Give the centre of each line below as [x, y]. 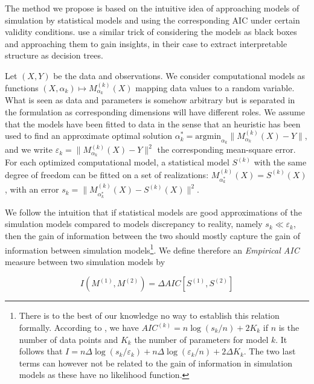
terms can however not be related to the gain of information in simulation [155, 363]
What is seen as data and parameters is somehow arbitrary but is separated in [150, 100]
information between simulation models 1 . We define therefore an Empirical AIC [152, 249]
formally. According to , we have [79, 328]
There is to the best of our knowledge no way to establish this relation [149, 315]
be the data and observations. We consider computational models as [179, 75]
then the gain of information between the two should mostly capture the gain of [153, 235]
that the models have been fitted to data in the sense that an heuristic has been [153, 123]
